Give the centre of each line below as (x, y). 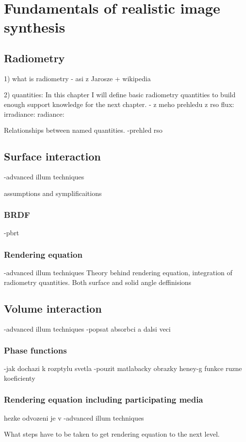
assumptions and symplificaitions (53, 193)
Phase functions (35, 350)
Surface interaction (52, 156)
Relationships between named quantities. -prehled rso (83, 130)
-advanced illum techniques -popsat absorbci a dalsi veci (87, 328)
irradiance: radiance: (34, 114)
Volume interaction (53, 308)
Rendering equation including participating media (104, 399)
